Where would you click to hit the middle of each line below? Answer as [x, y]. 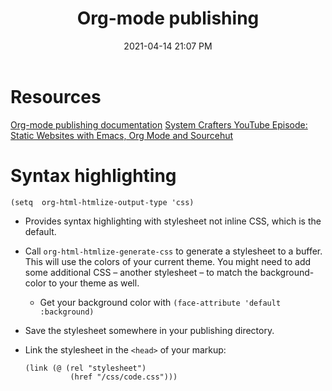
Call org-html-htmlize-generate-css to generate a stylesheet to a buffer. [173, 251]
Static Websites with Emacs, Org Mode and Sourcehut [122, 135]
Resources [56, 96]
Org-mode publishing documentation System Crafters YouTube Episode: [159, 124]
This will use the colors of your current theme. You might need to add [168, 261]
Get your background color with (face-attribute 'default [160, 302]
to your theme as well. [94, 283]
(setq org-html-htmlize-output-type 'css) [102, 202]
